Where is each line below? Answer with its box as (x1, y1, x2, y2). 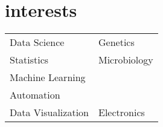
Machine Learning (10, 70, 86, 85)
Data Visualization (10, 105, 89, 120)
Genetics (98, 35, 135, 50)
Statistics (10, 53, 49, 67)
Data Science (10, 35, 65, 50)
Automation (10, 88, 60, 102)
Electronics (98, 105, 145, 120)
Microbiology (98, 53, 153, 67)
